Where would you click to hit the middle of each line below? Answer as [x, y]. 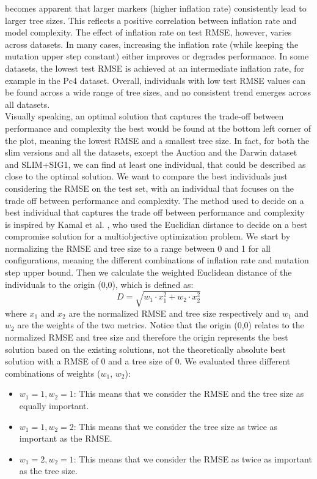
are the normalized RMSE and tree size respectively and [174, 313]
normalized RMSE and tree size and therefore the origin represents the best [147, 337]
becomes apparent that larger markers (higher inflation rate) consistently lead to [156, 8]
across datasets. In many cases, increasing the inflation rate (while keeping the [152, 44]
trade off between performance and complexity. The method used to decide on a [155, 200]
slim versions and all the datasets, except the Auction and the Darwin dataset [151, 152]
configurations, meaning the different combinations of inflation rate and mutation [157, 260]
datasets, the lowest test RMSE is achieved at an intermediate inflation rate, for [155, 68]
